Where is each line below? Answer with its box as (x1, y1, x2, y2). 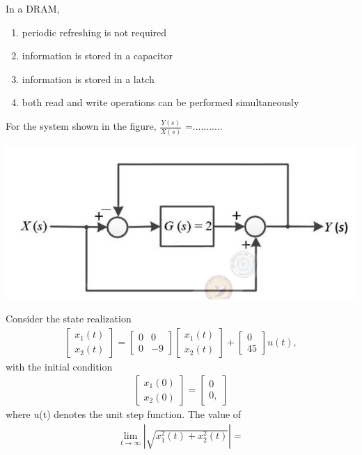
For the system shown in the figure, (6, 119, 157, 133)
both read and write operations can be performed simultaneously (22, 95, 299, 110)
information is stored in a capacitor (22, 48, 173, 63)
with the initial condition (6, 359, 113, 373)
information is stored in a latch (22, 71, 155, 86)
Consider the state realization (6, 311, 132, 326)
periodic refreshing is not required (22, 24, 167, 39)
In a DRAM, (6, 1, 60, 15)
